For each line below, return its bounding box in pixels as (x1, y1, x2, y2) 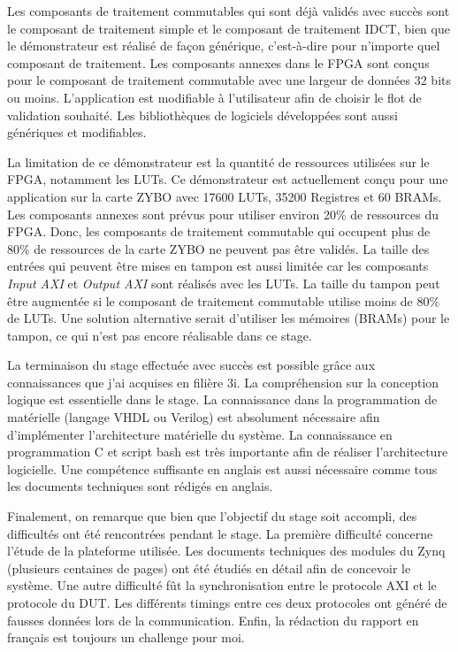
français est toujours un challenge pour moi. (7, 628, 245, 647)
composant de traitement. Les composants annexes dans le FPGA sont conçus (7, 53, 430, 72)
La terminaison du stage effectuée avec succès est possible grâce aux (7, 356, 376, 374)
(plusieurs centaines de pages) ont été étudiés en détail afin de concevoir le (7, 558, 411, 577)
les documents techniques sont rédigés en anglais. (7, 477, 273, 495)
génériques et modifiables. (7, 123, 147, 142)
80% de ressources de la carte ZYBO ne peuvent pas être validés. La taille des (7, 239, 430, 257)
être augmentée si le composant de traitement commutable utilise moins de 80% (7, 291, 440, 310)
